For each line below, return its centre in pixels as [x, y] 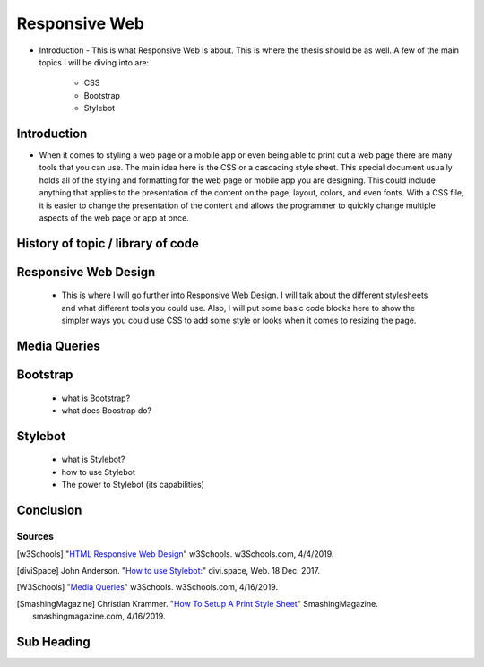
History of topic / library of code [108, 243]
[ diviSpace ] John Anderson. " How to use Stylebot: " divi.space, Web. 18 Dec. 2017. [168, 570]
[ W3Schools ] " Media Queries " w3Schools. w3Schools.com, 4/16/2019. [147, 587]
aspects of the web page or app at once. [114, 217]
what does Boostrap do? [107, 410]
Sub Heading [53, 641]
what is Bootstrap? [96, 398]
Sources [35, 536]
